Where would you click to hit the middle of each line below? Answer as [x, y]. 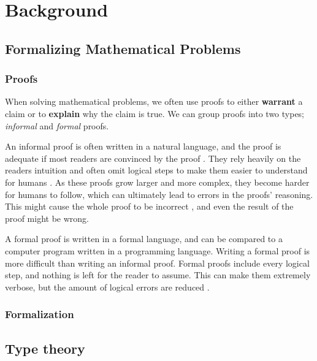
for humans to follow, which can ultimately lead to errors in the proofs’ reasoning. [159, 194]
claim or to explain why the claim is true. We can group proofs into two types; [155, 113]
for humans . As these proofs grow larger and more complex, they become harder [157, 182]
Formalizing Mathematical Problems [123, 48]
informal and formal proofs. [57, 125]
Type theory [45, 348]
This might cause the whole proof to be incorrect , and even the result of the [149, 206]
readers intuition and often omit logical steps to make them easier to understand [156, 170]
